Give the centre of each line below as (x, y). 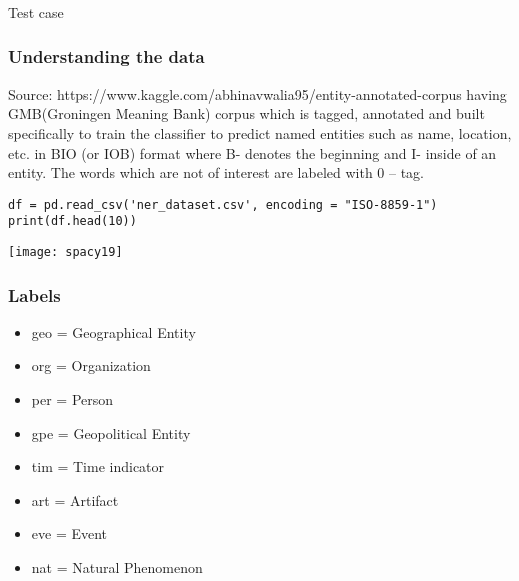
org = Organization (91, 365)
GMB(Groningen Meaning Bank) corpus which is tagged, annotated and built (246, 113)
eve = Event (69, 533)
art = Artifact (75, 499)
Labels (34, 294)
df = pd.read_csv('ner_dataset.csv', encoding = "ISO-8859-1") (223, 204)
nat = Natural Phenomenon (117, 567)
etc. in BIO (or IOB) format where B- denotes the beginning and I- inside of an (252, 152)
